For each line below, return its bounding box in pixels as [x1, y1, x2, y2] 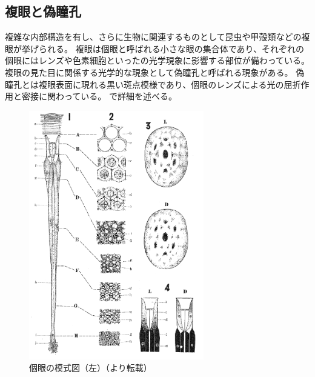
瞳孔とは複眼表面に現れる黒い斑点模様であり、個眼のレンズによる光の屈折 [5, 78, 301, 90]
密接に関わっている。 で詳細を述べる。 [21, 90, 177, 102]
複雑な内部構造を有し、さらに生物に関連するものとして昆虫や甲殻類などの [5, 30, 302, 43]
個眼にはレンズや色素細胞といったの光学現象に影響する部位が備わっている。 [5, 54, 310, 67]
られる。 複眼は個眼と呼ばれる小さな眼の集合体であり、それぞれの [38, 42, 304, 55]
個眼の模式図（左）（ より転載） [29, 361, 152, 374]
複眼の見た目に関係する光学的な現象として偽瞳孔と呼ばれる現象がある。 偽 [5, 65, 305, 78]
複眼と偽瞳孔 [5, 2, 81, 21]
